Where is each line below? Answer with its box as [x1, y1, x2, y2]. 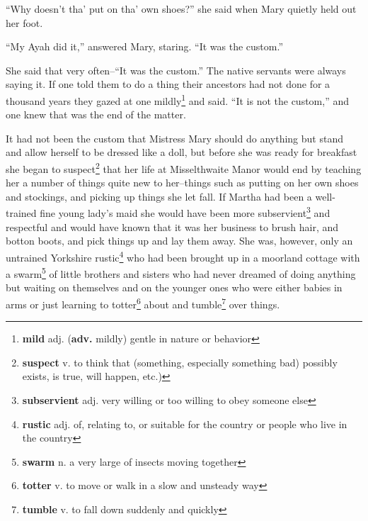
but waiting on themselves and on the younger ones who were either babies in [6, 280, 343, 295]
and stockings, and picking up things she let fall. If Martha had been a [6, 189, 312, 203]
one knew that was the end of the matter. [6, 107, 186, 122]
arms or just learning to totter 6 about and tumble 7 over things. [6, 294, 280, 311]
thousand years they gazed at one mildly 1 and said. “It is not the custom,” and [6, 91, 349, 108]
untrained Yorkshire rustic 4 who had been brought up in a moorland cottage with [6, 247, 360, 264]
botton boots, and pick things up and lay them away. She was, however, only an [6, 233, 353, 248]
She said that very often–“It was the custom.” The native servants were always [6, 62, 346, 77]
